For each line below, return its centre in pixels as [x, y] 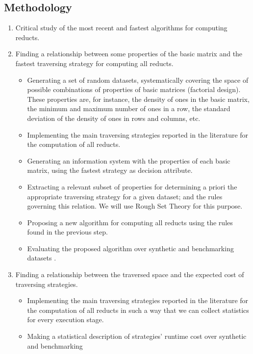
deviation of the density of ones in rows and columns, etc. [114, 118]
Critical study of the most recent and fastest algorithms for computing [121, 28]
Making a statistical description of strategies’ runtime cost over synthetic [137, 336]
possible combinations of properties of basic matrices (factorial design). [134, 89]
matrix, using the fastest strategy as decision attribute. [110, 170]
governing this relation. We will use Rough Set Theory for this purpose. [135, 206]
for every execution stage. [65, 319]
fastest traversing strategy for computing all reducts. [94, 63]
